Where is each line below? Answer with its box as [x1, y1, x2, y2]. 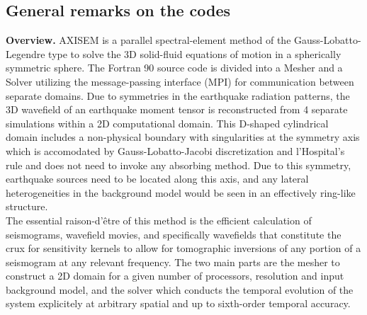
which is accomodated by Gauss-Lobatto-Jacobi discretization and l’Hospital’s [6, 143, 345, 158]
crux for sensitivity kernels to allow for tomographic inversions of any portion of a [6, 241, 361, 256]
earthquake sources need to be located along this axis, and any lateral [6, 171, 309, 186]
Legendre [6, 46, 45, 61]
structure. [6, 199, 48, 214]
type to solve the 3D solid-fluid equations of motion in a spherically [48, 46, 341, 61]
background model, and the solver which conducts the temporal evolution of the [6, 282, 354, 297]
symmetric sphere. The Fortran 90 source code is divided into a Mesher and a [6, 60, 343, 75]
